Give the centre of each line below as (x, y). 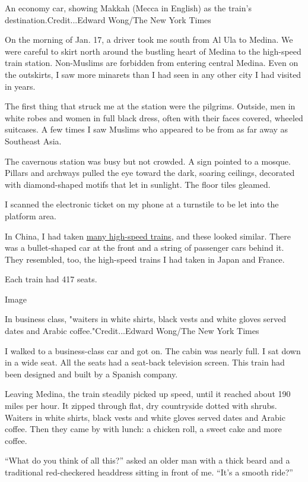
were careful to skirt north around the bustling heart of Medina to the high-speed (153, 51)
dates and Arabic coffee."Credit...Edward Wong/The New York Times (132, 331)
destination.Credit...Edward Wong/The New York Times (108, 19)
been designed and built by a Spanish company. (91, 374)
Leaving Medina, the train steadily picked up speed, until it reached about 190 (148, 394)
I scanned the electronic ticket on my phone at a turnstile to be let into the (142, 204)
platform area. (31, 215)
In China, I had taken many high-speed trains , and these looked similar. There (148, 236)
